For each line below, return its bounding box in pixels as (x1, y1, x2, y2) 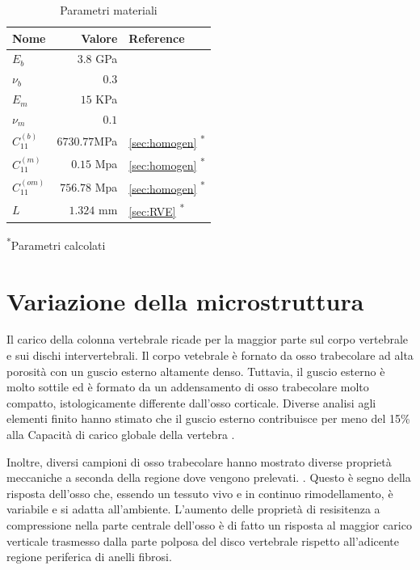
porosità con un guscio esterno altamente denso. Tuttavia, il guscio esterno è (6, 362, 385, 379)
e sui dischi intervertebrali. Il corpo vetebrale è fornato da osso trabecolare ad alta (6, 347, 414, 364)
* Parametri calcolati (6, 234, 106, 253)
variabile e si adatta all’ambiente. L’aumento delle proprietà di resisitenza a (6, 500, 380, 517)
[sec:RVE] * (128, 201, 185, 219)
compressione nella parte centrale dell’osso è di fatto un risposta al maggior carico (6, 516, 412, 533)
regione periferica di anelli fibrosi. (6, 548, 172, 565)
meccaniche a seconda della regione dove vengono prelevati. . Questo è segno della (6, 469, 411, 486)
